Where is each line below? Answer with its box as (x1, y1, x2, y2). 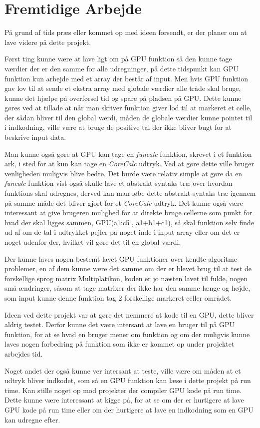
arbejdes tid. (4, 348, 43, 359)
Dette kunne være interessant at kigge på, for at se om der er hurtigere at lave (4, 395, 244, 405)
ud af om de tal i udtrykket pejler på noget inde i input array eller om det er (4, 227, 240, 237)
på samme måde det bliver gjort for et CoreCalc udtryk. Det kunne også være (4, 197, 243, 208)
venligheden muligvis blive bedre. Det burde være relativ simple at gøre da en (4, 168, 243, 178)
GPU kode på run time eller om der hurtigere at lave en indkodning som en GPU (4, 404, 254, 415)
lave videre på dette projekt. (4, 36, 91, 47)
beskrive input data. (4, 132, 66, 142)
